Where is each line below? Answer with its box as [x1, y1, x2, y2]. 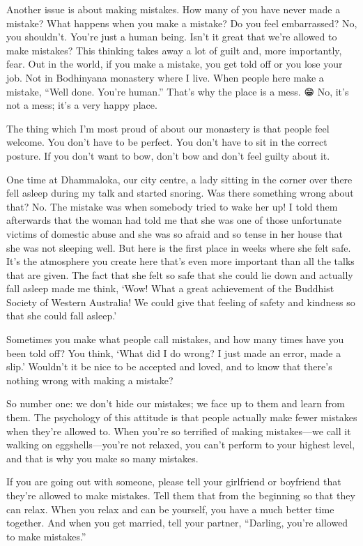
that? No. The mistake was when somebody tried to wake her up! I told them [6, 199, 338, 213]
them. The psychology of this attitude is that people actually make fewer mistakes [6, 410, 357, 425]
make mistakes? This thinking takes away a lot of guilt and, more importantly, [6, 43, 342, 57]
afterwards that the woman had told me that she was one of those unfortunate [6, 213, 342, 227]
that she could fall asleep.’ [6, 308, 117, 323]
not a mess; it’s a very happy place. [6, 98, 157, 112]
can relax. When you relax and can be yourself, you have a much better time [6, 501, 334, 516]
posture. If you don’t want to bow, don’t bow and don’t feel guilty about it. [6, 148, 330, 162]
